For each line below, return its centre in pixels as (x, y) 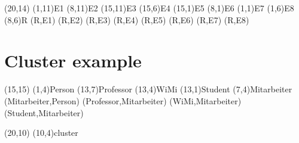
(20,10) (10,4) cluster (41, 133)
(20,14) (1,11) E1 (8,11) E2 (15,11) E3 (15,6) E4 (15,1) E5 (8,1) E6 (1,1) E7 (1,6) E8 (149, 8)
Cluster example (73, 60)
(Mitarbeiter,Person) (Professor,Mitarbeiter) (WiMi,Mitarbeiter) (123, 100)
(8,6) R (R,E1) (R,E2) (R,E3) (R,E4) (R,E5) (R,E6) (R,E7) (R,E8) (127, 19)
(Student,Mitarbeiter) (44, 112)
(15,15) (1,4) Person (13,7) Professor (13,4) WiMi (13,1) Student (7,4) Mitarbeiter (148, 89)
